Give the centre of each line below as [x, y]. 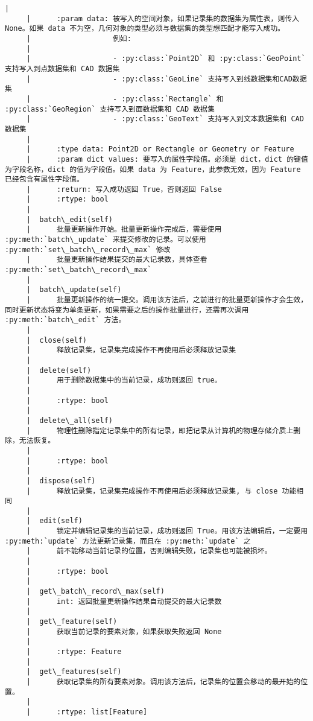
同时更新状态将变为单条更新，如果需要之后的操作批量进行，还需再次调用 [127, 310]
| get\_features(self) [74, 672]
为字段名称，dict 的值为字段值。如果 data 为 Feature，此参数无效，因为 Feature [153, 169]
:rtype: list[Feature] [102, 712]
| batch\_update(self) [74, 290]
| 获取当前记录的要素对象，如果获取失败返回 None [124, 631]
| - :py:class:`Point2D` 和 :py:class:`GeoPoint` [166, 59]
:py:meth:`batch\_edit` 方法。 [65, 320]
